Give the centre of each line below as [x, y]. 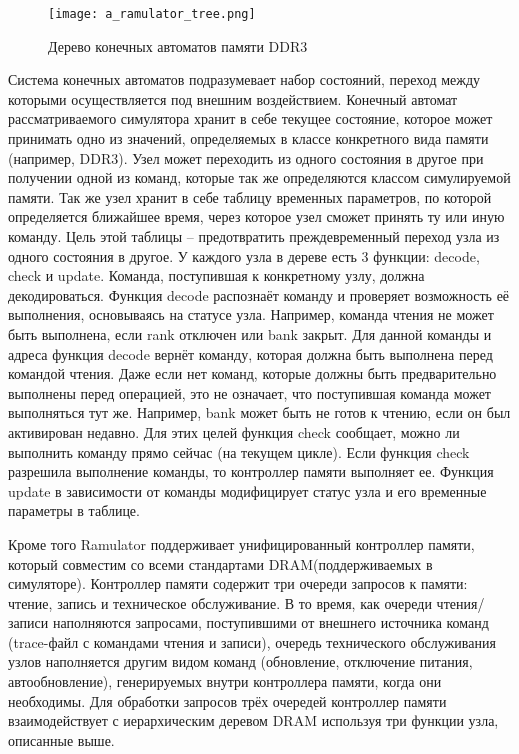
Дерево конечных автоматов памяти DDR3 [178, 45]
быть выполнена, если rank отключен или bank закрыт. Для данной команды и [250, 333]
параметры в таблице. [74, 510]
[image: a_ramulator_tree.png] [152, 14]
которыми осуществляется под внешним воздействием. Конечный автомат [233, 98]
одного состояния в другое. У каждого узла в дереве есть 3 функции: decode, [244, 255]
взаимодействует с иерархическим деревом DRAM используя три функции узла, [253, 720]
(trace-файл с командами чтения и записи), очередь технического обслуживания [252, 641]
